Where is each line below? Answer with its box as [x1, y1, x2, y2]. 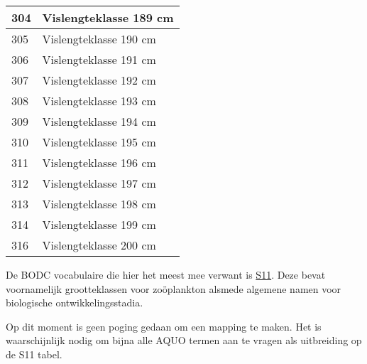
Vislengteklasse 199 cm [42, 216, 156, 232]
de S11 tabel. [6, 346, 62, 361]
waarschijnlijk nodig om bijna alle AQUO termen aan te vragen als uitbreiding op [6, 333, 362, 348]
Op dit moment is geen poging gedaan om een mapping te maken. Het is [6, 318, 322, 333]
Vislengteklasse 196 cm [42, 154, 156, 171]
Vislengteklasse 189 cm [42, 9, 174, 26]
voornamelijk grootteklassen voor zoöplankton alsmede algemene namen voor [6, 281, 341, 296]
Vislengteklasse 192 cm [42, 72, 156, 88]
